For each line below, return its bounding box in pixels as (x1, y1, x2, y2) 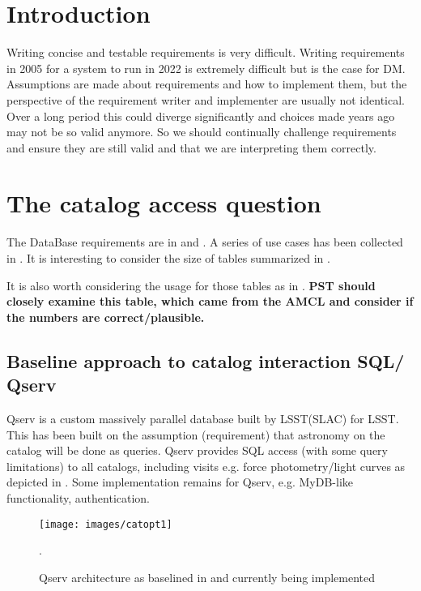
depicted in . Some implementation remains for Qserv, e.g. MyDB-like (6, 473, 354, 490)
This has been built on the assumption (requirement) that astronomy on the (6, 426, 385, 443)
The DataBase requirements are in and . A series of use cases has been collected (6, 233, 403, 251)
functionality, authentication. (6, 489, 151, 506)
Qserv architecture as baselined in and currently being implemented (39, 568, 375, 585)
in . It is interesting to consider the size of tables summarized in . (6, 250, 330, 266)
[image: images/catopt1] (39, 518, 172, 530)
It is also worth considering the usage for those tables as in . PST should (6, 276, 376, 293)
